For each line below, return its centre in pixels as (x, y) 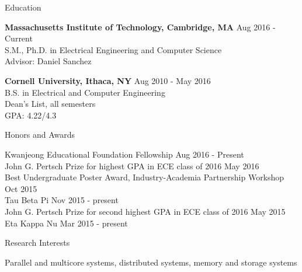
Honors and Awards (40, 135)
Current (19, 38)
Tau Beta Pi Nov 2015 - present (62, 200)
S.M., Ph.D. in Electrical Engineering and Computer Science (113, 49)
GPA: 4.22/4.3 (31, 115)
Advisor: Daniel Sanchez (48, 61)
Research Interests (37, 243)
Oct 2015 (21, 188)
